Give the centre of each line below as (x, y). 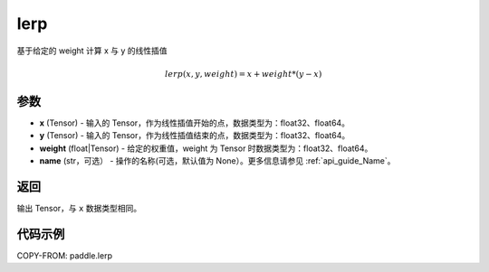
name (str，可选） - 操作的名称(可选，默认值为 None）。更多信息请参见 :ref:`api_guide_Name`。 (217, 161)
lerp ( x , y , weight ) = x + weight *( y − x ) (243, 74)
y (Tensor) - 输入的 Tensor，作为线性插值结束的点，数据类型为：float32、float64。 (195, 136)
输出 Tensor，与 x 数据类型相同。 (79, 208)
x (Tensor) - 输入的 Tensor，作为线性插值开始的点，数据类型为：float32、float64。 (195, 123)
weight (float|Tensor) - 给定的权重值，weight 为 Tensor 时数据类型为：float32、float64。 (206, 148)
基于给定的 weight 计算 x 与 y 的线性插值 (92, 51)
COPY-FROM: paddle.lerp (65, 255)
